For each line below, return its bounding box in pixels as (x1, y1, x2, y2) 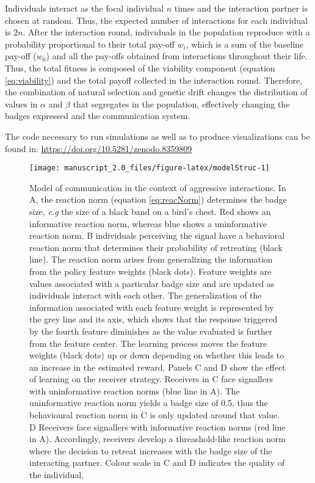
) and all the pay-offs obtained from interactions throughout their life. (46, 49, 308, 62)
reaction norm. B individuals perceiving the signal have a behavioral (29, 229, 285, 242)
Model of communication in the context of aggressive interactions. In (29, 181, 286, 194)
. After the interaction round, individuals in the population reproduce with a (23, 26, 310, 38)
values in (5, 97, 38, 110)
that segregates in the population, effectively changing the (73, 97, 290, 110)
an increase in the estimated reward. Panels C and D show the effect (29, 360, 286, 373)
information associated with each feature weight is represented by (29, 300, 274, 313)
